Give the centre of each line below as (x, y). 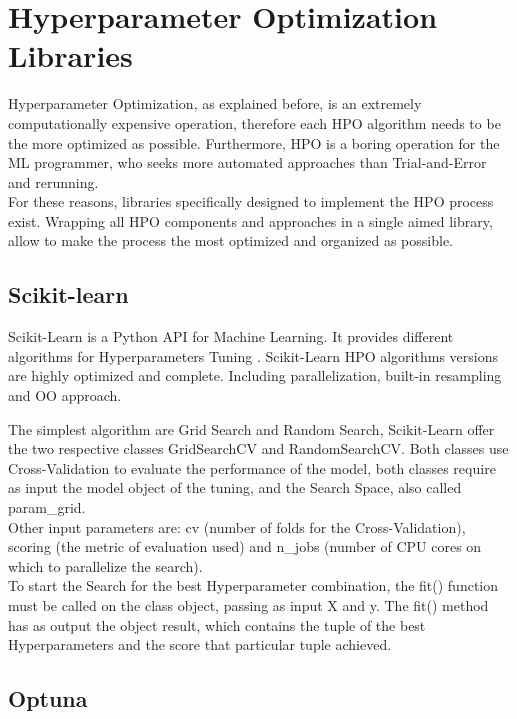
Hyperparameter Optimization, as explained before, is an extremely (215, 103)
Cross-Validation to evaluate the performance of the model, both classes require (252, 467)
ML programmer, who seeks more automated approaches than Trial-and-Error (247, 162)
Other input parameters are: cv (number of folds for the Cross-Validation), (237, 526)
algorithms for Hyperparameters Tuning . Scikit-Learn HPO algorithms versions (253, 355)
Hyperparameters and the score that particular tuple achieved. (200, 644)
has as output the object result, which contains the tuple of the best (217, 624)
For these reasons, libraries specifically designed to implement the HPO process (251, 201)
